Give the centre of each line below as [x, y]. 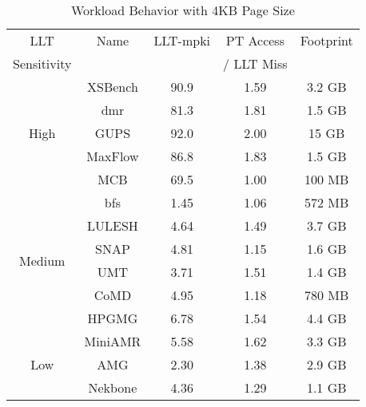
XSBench [113, 87]
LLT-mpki [182, 40]
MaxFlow [113, 156]
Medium [42, 260]
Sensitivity [42, 63]
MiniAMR [113, 341]
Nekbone [113, 387]
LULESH [113, 225]
